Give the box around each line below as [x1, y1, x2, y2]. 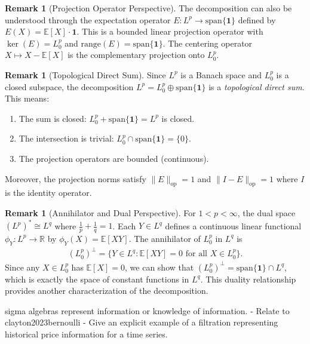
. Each [112, 219, 136, 232]
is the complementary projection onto [67, 48, 205, 61]
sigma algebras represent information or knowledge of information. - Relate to [5, 304, 290, 317]
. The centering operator [162, 36, 253, 49]
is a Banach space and [180, 68, 262, 81]
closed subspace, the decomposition [5, 80, 134, 93]
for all [185, 250, 207, 259]
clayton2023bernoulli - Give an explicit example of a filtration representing [5, 316, 278, 328]
